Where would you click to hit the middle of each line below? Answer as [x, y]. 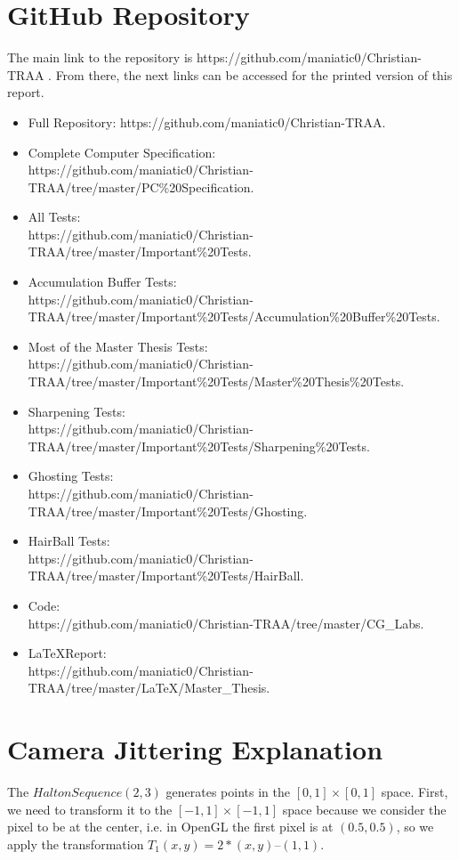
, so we [415, 827]
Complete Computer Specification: [122, 152]
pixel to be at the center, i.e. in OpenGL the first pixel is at [170, 827]
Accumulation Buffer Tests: [102, 282]
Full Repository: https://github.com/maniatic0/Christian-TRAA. [207, 122]
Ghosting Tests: [71, 476]
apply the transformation [76, 844]
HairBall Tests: [69, 541]
